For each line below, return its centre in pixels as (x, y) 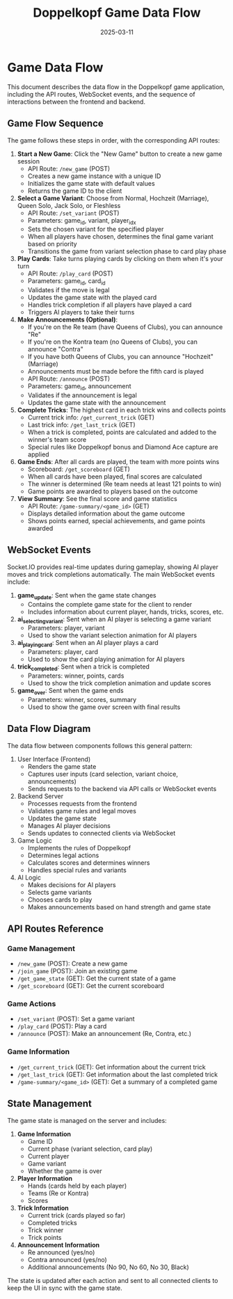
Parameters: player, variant (66, 628)
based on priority (53, 244)
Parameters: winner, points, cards (76, 676)
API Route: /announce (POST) (69, 379)
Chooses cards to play (60, 900)
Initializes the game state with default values (91, 183)
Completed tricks (53, 1222)
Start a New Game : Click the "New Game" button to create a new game (120, 154)
